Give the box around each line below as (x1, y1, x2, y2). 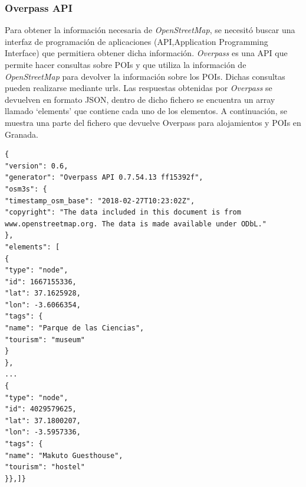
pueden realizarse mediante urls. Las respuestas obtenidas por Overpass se (5, 82, 272, 94)
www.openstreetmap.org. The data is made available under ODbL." (5, 219, 266, 228)
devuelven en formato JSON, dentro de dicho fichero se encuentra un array (5, 93, 275, 105)
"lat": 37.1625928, (5, 289, 81, 298)
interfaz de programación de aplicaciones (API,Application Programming (5, 35, 268, 47)
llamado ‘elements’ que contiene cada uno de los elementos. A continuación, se (5, 105, 287, 117)
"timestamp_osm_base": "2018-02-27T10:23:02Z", (5, 196, 195, 205)
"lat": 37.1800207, (5, 416, 81, 425)
